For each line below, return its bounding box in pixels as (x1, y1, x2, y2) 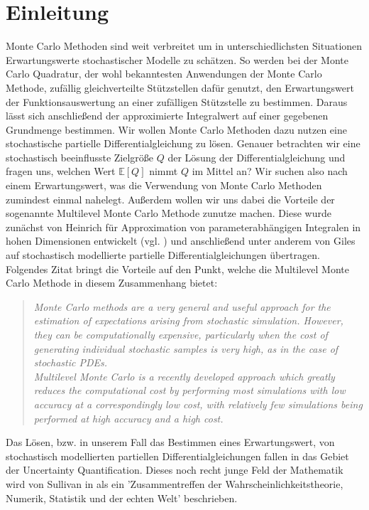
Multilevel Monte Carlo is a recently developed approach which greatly (33, 368, 335, 383)
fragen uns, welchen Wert (6, 164, 116, 179)
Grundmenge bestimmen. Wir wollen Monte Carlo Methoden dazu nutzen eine (6, 122, 347, 137)
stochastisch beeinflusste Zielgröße (6, 149, 154, 164)
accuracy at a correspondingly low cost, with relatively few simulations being (33, 396, 363, 411)
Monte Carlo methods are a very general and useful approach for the (33, 299, 331, 314)
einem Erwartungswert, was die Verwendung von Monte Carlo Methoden (6, 178, 322, 193)
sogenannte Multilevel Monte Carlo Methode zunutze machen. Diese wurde (6, 206, 331, 221)
